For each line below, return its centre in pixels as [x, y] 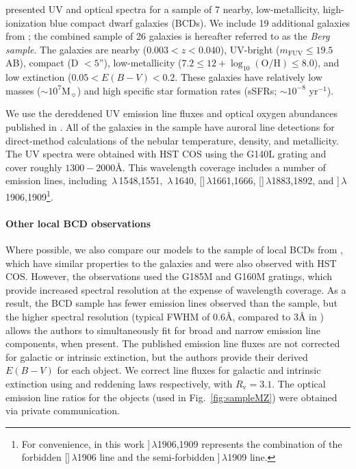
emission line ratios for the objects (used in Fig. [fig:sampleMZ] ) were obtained [171, 397]
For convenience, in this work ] [86, 443]
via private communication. [63, 410]
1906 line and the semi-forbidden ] [149, 457]
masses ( [23, 90]
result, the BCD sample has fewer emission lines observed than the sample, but [171, 303]
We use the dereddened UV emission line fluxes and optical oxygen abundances [171, 113]
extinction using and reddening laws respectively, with [119, 383]
